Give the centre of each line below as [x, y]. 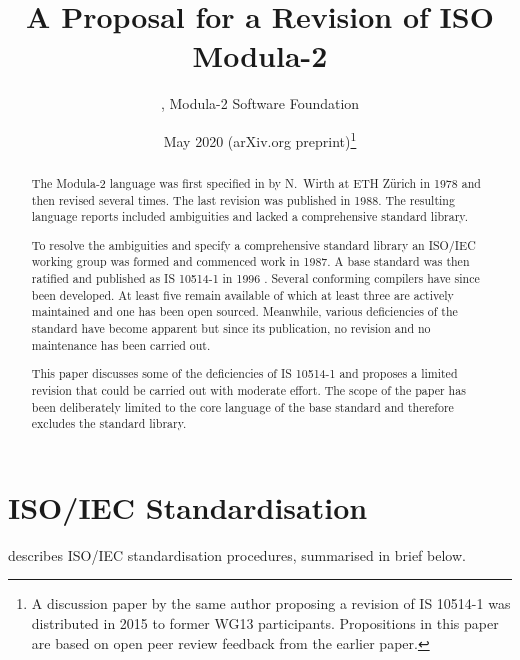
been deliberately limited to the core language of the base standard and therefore [242, 406]
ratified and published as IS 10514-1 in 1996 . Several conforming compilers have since [255, 278]
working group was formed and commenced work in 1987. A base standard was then [250, 261]
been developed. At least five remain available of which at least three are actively [242, 294]
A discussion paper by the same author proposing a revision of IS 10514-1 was [271, 603]
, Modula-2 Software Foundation [260, 103]
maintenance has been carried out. [121, 344]
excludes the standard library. [109, 423]
